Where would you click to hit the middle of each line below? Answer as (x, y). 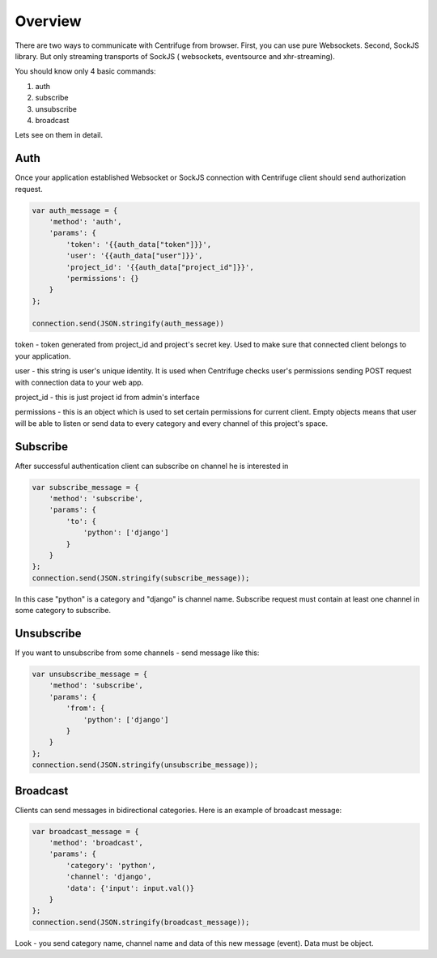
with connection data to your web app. (79, 382)
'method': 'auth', (85, 221)
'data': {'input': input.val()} (130, 888)
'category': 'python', (111, 865)
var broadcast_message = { (85, 831)
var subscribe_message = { (85, 487)
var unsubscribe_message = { (90, 675)
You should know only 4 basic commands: (86, 71)
